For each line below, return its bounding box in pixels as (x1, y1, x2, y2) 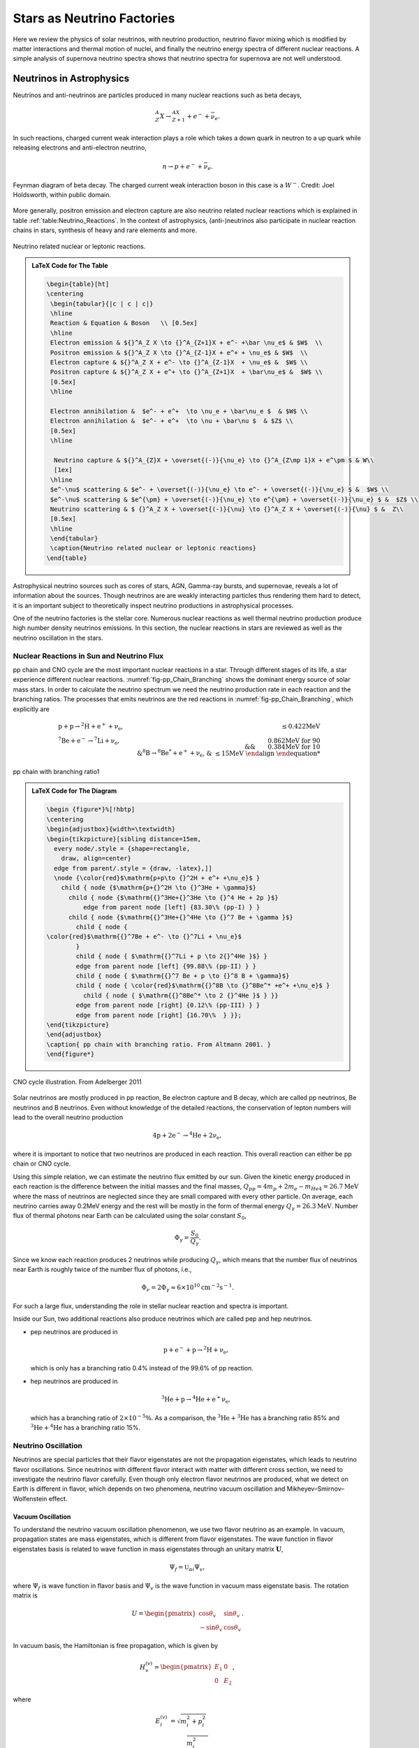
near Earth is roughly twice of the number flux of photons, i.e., (13, 1266, 192, 1274)
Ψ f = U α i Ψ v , (169, 1563, 205, 1573)
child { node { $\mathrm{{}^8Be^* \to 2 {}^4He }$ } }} (82, 991, 279, 999)
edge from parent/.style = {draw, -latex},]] (53, 864, 212, 872)
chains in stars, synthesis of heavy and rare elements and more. (13, 226, 197, 234)
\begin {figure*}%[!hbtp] (46, 805, 135, 814)
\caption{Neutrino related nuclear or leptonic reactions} (50, 544, 257, 552)
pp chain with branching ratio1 (13, 767, 100, 775)
